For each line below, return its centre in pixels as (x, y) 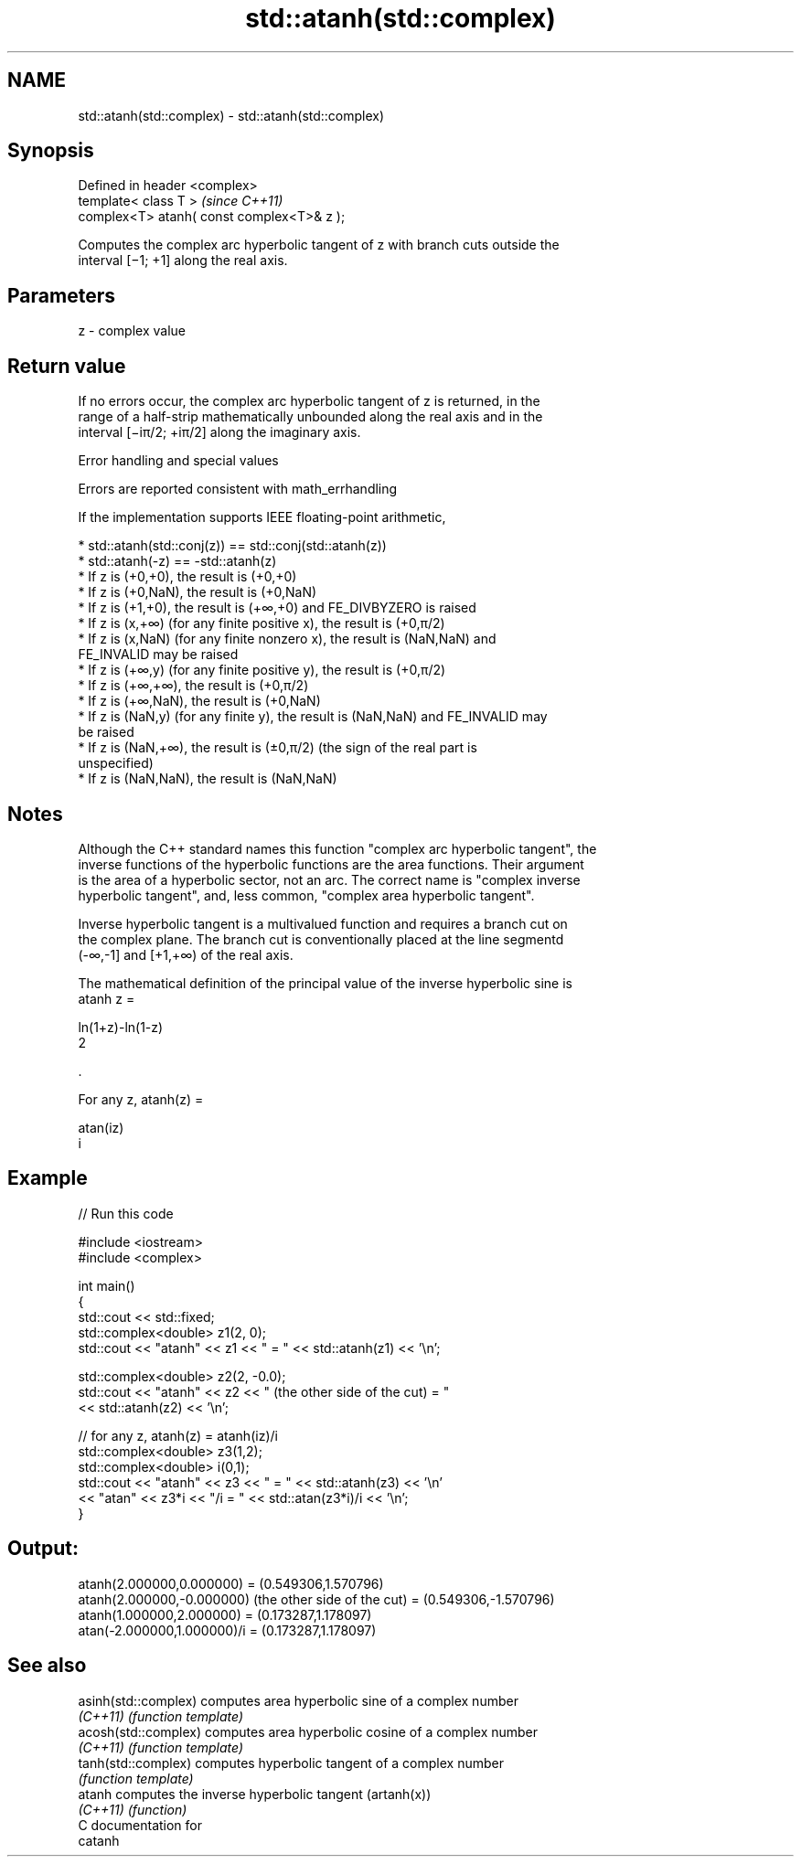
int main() (107, 1285)
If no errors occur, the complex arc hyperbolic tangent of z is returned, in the (309, 401)
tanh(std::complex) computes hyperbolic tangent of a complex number (291, 1763)
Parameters (61, 295)
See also (47, 1666)
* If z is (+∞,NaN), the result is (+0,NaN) (199, 701)
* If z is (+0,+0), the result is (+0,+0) (187, 577)
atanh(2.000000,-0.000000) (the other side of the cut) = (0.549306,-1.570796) (316, 1599)
